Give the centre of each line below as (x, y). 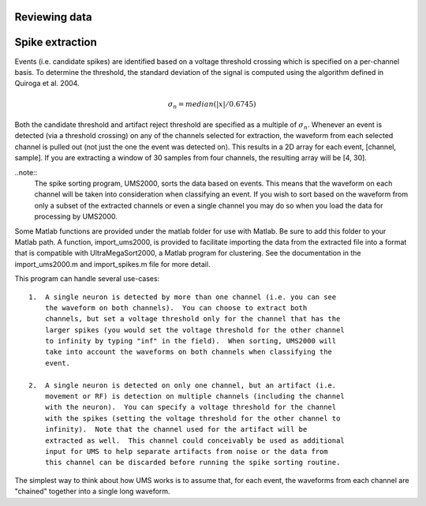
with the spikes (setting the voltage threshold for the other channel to (192, 418)
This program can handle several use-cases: (87, 279)
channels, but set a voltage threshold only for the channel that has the (192, 319)
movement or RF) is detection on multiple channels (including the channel (194, 396)
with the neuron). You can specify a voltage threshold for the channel (191, 407)
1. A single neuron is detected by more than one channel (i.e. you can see (183, 297)
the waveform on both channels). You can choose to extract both (176, 307)
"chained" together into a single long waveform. (92, 491)
